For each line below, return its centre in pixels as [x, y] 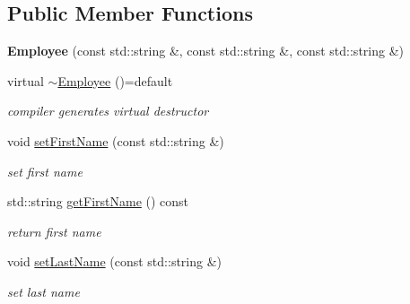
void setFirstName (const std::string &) [116, 140]
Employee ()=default [115, 80]
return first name [54, 231]
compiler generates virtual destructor [108, 111]
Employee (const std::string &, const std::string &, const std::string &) [205, 51]
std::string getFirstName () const [98, 201]
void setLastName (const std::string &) [115, 261]
